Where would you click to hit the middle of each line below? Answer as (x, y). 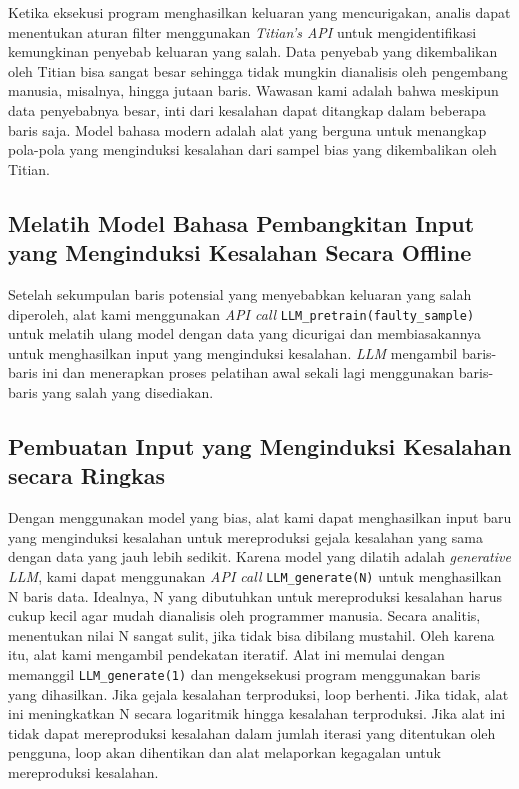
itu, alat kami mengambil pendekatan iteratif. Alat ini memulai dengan (226, 654)
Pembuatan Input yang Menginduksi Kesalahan (260, 445)
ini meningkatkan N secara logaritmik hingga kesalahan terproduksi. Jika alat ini (257, 713)
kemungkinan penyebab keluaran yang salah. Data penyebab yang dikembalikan (253, 51)
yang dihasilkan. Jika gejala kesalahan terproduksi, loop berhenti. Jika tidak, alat (258, 693)
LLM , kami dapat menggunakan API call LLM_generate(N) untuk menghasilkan (255, 575)
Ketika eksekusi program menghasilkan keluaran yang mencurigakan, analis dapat (259, 12)
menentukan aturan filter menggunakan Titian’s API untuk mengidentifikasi (242, 31)
